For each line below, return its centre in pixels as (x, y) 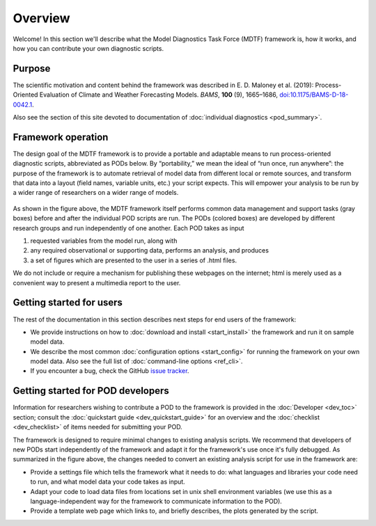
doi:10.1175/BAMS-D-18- (314, 95)
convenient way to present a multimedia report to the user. (97, 282)
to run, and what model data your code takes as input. (108, 482)
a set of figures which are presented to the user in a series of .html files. (133, 260)
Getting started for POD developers (91, 391)
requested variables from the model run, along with (104, 241)
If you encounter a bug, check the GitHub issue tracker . (110, 371)
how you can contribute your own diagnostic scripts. (88, 48)
